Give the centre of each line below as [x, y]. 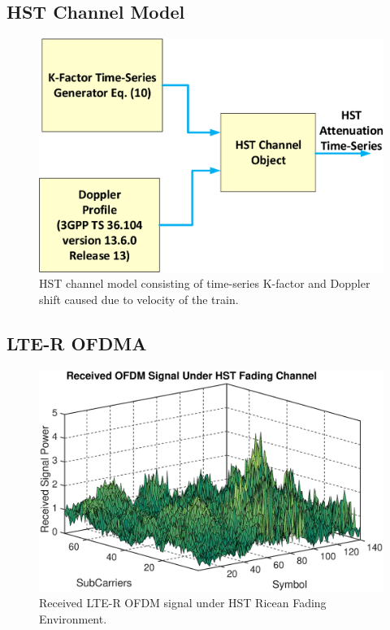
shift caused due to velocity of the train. [139, 300]
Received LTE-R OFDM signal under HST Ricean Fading [183, 603]
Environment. [73, 618]
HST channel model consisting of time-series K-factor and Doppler [205, 283]
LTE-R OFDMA [77, 343]
